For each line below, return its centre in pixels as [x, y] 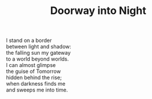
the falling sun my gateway [39, 53]
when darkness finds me [36, 84]
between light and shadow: [39, 47]
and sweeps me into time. [37, 90]
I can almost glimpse [31, 65]
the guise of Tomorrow [34, 72]
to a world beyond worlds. [37, 59]
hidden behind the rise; [34, 77]
